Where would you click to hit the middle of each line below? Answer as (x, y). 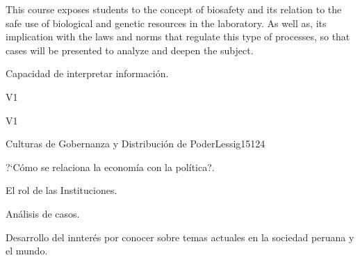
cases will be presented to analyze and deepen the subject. (130, 50)
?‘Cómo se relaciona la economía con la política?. (110, 166)
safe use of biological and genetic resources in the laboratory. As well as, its (166, 23)
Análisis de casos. (43, 213)
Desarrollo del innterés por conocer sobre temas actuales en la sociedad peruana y (180, 237)
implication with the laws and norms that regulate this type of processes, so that (178, 36)
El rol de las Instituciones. (62, 190)
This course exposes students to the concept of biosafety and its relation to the (174, 9)
